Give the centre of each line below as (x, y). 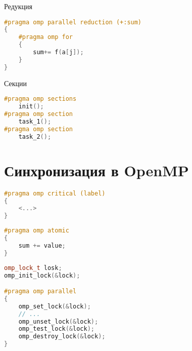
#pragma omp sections (40, 99)
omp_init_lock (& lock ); (42, 275)
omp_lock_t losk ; (33, 268)
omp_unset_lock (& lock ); (58, 321)
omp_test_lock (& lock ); (56, 329)
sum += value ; (42, 245)
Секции (16, 83)
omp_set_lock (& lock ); (55, 306)
